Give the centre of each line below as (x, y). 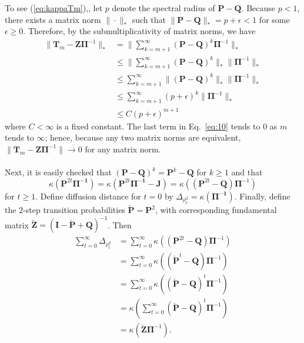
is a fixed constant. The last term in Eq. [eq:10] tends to (158, 126)
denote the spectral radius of (163, 8)
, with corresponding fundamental (216, 209)
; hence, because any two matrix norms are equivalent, (143, 137)
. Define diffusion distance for (88, 196)
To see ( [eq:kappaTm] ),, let (54, 8)
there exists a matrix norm (53, 19)
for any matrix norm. (123, 149)
